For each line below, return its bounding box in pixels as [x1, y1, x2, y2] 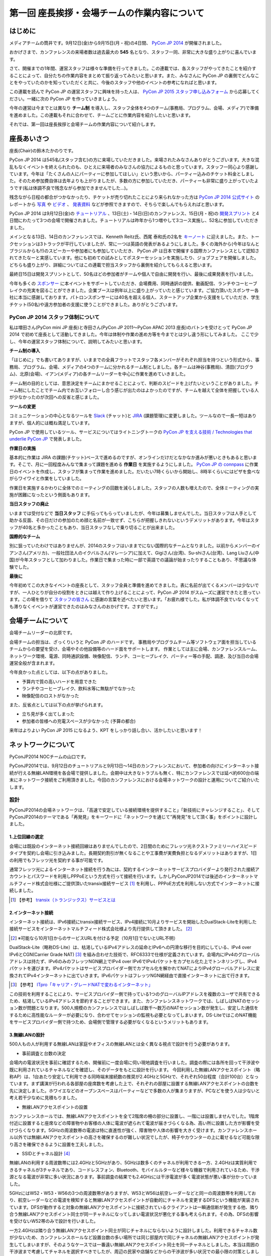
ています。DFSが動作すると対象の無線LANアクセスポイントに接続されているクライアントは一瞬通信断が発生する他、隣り [9, 1204, 259, 1210]
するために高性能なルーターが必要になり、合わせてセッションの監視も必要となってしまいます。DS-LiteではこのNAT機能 [9, 1012, 257, 1018]
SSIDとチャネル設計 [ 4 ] [22, 1150, 70, 1157]
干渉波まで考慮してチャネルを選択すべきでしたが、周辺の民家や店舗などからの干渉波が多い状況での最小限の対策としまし [9, 1248, 259, 1254]
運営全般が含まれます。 [9, 660, 58, 666]
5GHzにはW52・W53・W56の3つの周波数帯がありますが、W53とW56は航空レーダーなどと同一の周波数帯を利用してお [9, 1190, 256, 1196]
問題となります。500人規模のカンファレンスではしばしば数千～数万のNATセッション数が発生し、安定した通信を [27, 1005, 258, 1011]
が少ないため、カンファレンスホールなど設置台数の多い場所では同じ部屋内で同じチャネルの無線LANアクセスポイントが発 [9, 1234, 259, 1240]
